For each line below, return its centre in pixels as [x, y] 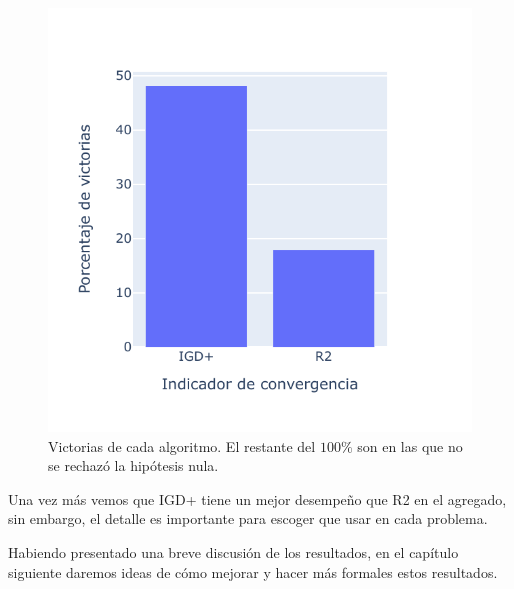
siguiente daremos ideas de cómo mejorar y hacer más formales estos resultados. [253, 571]
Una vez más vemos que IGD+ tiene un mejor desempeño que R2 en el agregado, [257, 498]
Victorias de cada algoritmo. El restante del [182, 445]
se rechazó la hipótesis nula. [133, 465]
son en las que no [410, 445]
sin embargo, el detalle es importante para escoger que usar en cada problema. [248, 518]
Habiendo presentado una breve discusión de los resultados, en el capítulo [233, 551]
